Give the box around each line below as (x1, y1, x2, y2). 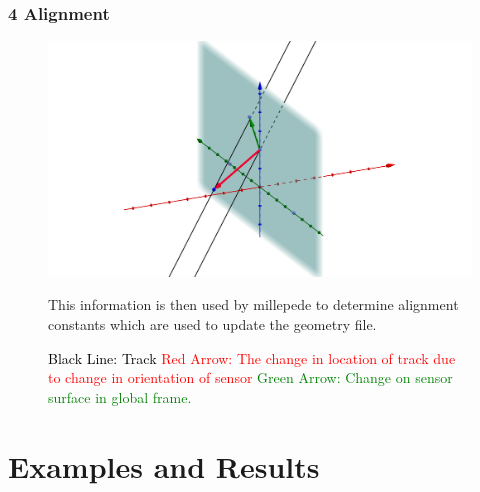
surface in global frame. (48, 386, 192, 407)
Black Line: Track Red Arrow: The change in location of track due (48, 347, 456, 368)
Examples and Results (8, 445, 320, 486)
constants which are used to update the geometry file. (48, 314, 377, 334)
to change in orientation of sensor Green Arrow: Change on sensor (48, 367, 453, 388)
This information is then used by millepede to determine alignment (48, 294, 459, 315)
